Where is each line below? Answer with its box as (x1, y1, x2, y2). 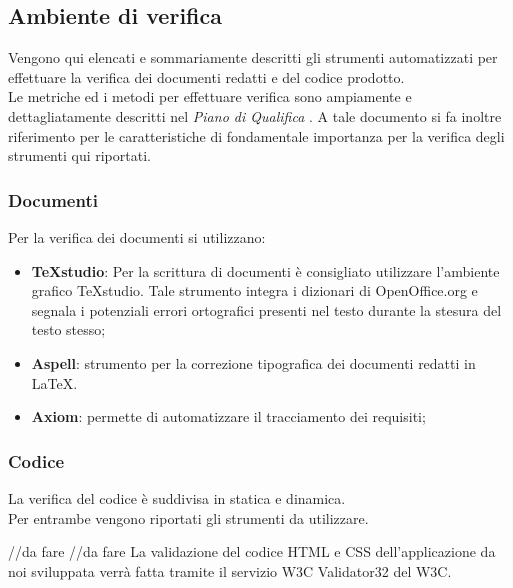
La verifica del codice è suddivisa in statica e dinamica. (8, 487, 346, 508)
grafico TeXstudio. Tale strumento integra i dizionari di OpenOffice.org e (31, 280, 478, 301)
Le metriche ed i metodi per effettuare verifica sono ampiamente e (8, 86, 412, 107)
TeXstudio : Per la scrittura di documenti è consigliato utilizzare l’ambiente (31, 260, 500, 281)
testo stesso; (31, 319, 106, 340)
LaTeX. (31, 372, 78, 393)
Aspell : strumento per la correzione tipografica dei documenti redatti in (31, 352, 476, 373)
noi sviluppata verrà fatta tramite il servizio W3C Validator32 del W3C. (8, 560, 452, 581)
